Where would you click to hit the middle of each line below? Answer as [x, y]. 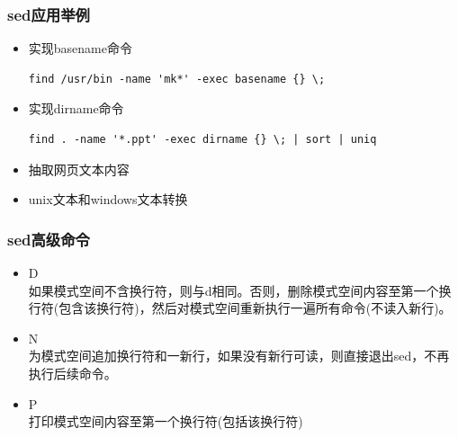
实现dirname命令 [76, 108]
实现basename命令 [80, 48]
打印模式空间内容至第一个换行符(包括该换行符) [166, 421]
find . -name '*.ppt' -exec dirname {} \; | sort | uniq [202, 139]
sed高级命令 [49, 239]
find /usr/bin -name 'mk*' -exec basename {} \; [177, 79]
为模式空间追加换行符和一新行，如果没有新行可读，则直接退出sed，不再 [239, 356]
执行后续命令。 [72, 373]
